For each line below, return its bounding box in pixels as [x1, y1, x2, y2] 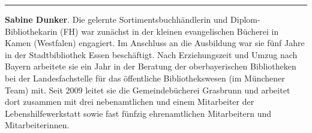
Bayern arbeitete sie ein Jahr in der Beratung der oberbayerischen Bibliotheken [5, 60, 296, 72]
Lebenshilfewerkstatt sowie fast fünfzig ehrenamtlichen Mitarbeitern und [5, 107, 272, 119]
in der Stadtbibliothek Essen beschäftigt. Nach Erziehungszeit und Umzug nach [5, 48, 298, 61]
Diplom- [230, 13, 260, 25]
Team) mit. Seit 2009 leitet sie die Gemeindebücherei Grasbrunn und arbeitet [5, 83, 290, 96]
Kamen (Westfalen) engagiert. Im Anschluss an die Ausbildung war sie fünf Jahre [5, 37, 305, 49]
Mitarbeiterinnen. [5, 119, 70, 131]
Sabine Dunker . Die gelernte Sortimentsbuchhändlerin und [5, 13, 228, 25]
